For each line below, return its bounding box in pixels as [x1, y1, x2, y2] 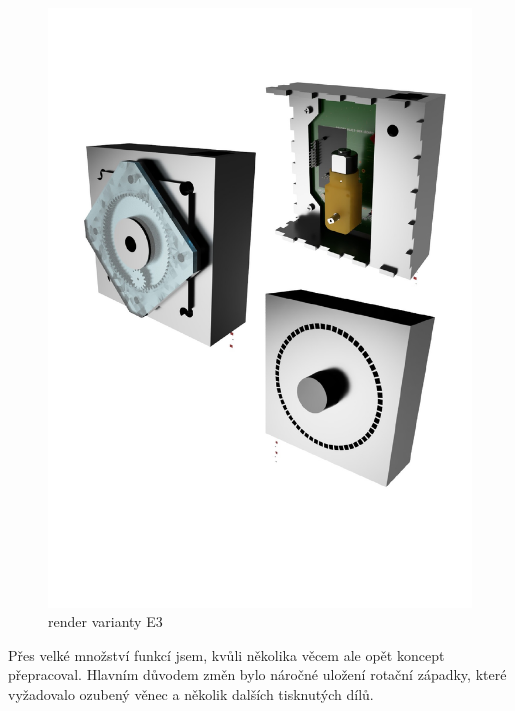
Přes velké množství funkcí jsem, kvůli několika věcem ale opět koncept [8, 644, 445, 665]
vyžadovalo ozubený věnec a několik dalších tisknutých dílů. [8, 684, 374, 705]
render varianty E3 [48, 611, 163, 632]
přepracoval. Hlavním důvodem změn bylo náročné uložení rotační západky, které [8, 664, 507, 685]
